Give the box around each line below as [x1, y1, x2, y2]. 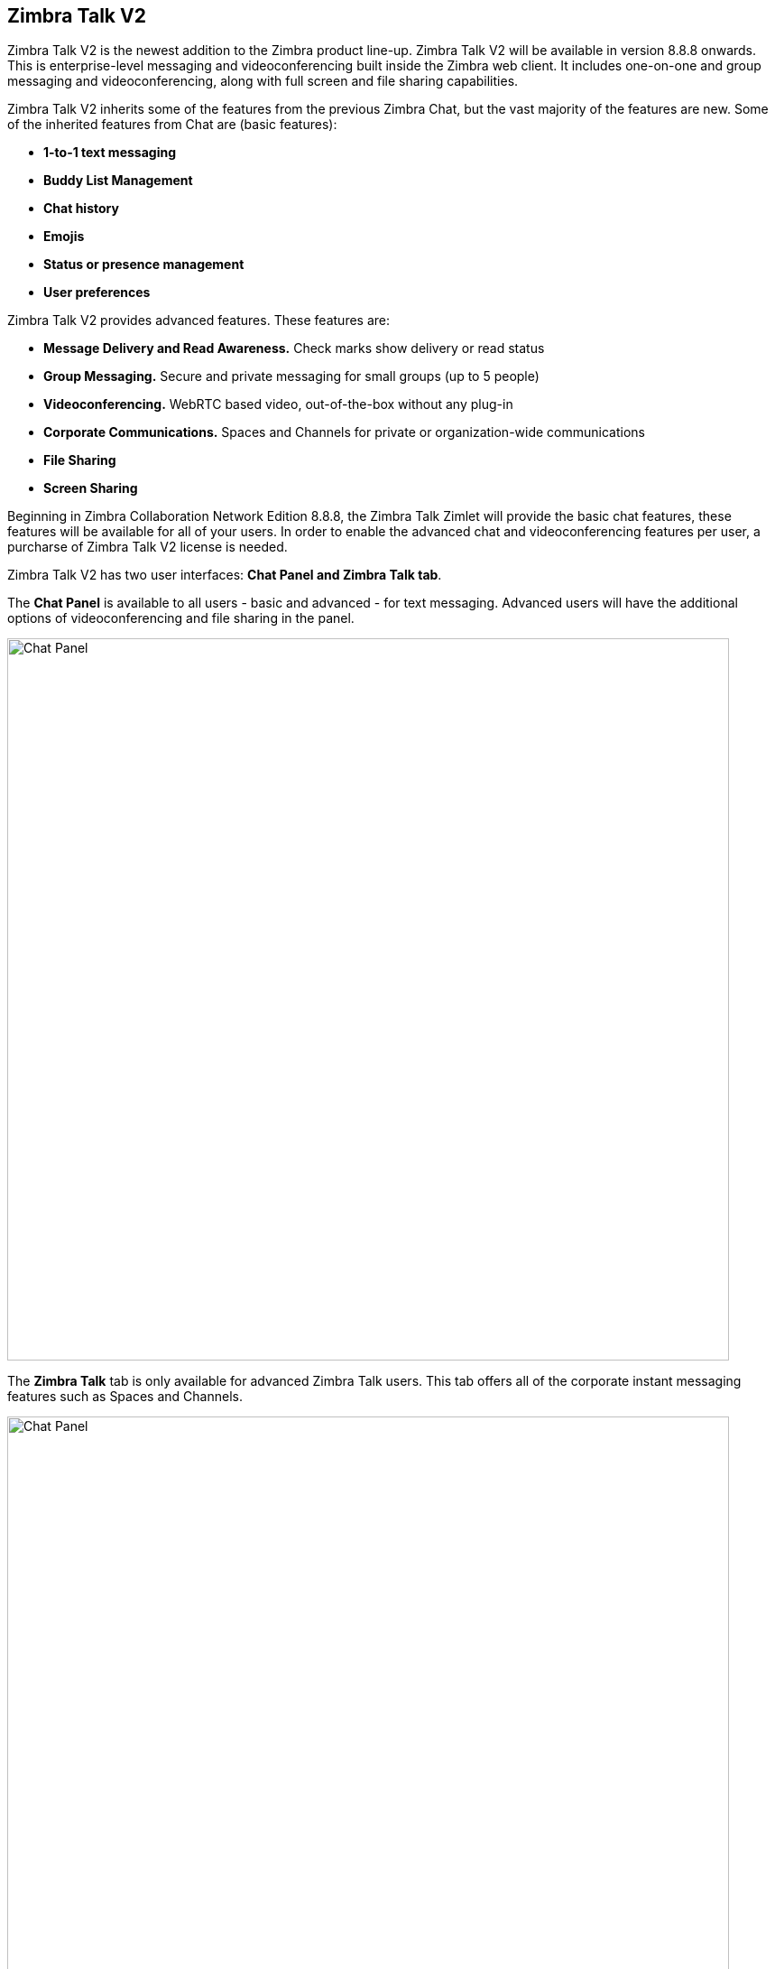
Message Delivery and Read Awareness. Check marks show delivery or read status [43, 340, 545, 357]
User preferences [43, 284, 151, 301]
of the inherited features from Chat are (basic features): [7, 116, 337, 133]
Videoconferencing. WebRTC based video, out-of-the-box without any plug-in [43, 396, 513, 413]
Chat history [43, 200, 119, 217]
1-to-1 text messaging [43, 144, 176, 161]
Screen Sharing [43, 480, 138, 497]
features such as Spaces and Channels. [7, 1389, 243, 1405]
